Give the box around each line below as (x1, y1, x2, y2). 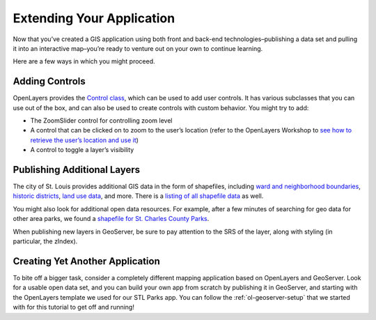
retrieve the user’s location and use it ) (30, 136, 139, 144)
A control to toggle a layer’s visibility (30, 146, 134, 154)
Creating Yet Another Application (13, 255, 160, 267)
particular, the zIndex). (13, 237, 78, 245)
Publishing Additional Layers (13, 164, 141, 176)
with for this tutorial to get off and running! (13, 303, 135, 312)
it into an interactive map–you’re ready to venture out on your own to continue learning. (13, 44, 263, 52)
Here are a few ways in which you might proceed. (13, 57, 155, 66)
